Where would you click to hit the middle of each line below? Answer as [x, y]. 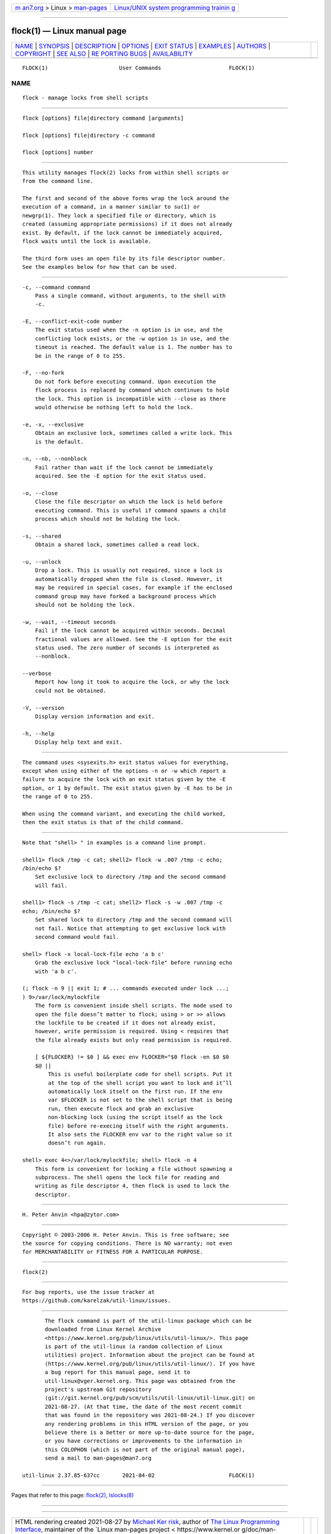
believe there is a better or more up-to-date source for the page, [150, 1432]
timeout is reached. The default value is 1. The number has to [133, 347]
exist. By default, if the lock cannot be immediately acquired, [123, 233]
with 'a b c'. [56, 971]
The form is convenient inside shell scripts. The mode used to [133, 1006]
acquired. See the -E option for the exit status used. [120, 476]
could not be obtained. [70, 691]
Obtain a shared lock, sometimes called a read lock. [117, 545]
